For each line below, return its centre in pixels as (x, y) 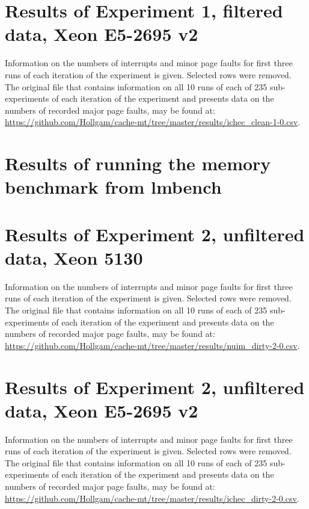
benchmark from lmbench (113, 187)
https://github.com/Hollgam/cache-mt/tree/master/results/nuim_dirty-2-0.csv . (152, 345)
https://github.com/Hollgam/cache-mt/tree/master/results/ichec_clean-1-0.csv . (153, 122)
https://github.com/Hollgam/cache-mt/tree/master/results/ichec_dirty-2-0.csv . (152, 498)
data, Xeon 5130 (74, 257)
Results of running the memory (138, 163)
